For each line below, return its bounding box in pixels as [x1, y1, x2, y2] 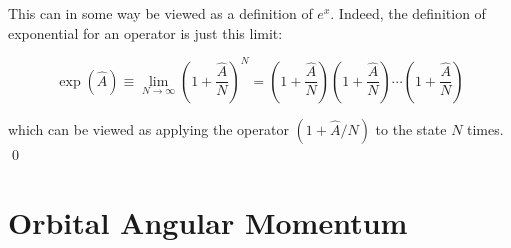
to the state [375, 118, 447, 139]
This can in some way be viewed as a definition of [8, 3, 313, 23]
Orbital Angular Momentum [8, 202, 408, 243]
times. [467, 118, 504, 139]
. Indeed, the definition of [330, 3, 486, 23]
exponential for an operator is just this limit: [8, 22, 283, 43]
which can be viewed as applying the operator [8, 118, 289, 139]
